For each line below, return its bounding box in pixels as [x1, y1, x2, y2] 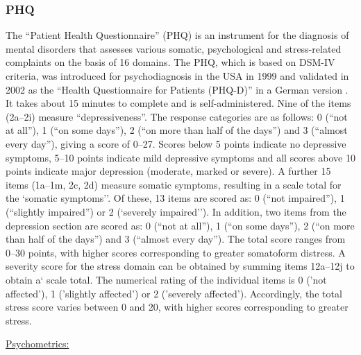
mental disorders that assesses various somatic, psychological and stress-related [6, 41, 342, 55]
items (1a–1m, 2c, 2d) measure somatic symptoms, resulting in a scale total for [6, 177, 342, 191]
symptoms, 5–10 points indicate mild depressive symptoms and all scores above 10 [6, 150, 355, 164]
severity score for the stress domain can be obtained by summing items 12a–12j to [6, 259, 355, 273]
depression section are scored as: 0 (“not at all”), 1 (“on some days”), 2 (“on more [6, 218, 355, 232]
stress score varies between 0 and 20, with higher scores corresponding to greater [6, 300, 349, 314]
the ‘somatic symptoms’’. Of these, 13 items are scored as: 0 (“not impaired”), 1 [6, 191, 345, 205]
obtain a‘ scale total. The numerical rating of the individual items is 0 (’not [6, 272, 327, 286]
